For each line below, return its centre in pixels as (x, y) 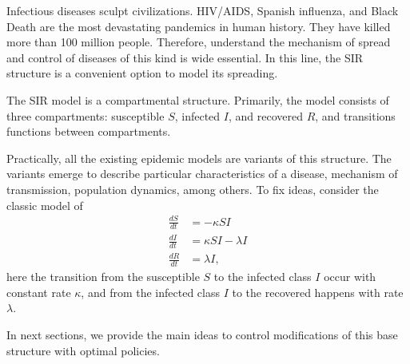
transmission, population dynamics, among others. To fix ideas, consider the (193, 189)
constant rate (39, 292)
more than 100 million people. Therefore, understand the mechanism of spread (199, 42)
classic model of (45, 205)
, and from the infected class (150, 292)
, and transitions (355, 115)
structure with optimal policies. (83, 350)
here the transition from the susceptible (103, 277)
